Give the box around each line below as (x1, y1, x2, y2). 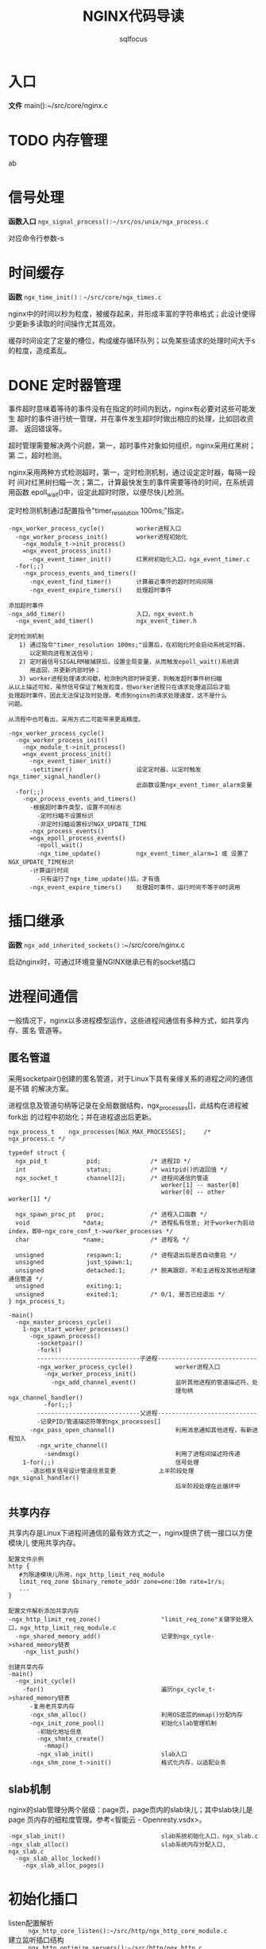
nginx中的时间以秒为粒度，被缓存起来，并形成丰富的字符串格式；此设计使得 (8, 309, 256, 318)
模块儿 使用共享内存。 (8, 1538, 80, 1547)
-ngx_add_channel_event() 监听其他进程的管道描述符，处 (50, 1378, 258, 1386)
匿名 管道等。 (21, 1025, 66, 1035)
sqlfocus (118, 33, 148, 44)
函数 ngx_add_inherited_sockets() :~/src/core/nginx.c (8, 940, 185, 949)
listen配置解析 (8, 1918, 54, 1928)
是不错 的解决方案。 (8, 1083, 73, 1093)
